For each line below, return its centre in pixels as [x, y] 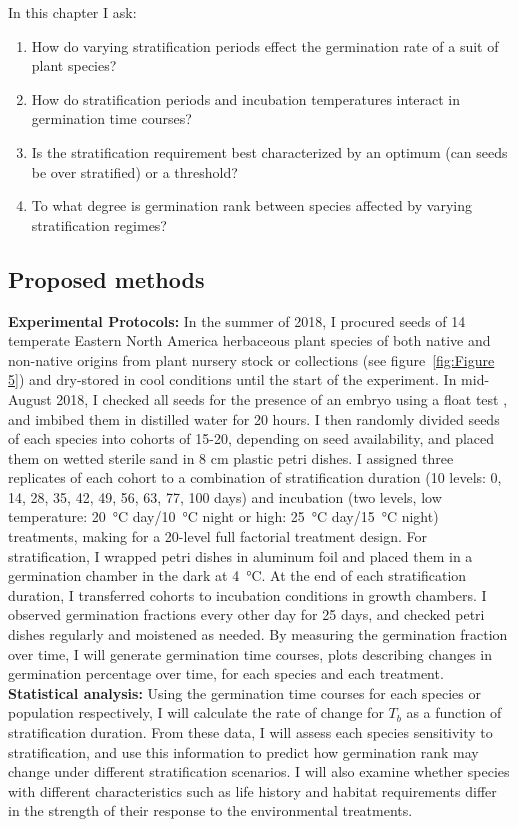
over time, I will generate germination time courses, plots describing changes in [250, 653]
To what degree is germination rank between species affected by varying [251, 205]
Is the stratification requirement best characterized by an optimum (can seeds [269, 151]
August [30, 398]
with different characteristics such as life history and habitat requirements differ [252, 790]
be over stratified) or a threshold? [134, 171]
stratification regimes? [99, 224]
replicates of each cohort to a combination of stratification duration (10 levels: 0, [255, 477]
